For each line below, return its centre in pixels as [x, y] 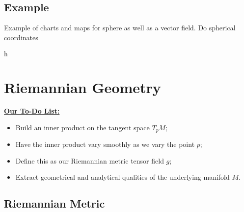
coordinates [21, 37]
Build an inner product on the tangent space [82, 127]
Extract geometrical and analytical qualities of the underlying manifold [122, 177]
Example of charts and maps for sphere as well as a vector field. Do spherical [120, 28]
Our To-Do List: [32, 111]
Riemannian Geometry [82, 87]
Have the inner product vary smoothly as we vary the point [105, 144]
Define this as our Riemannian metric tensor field [90, 160]
